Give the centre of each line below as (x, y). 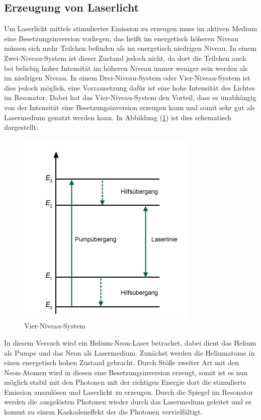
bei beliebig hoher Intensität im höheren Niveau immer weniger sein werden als (126, 68)
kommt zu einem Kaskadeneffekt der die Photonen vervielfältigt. (103, 412)
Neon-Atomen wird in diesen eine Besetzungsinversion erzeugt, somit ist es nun (126, 372)
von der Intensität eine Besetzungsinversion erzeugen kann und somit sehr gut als (130, 107)
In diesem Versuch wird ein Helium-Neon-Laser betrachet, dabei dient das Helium (130, 342)
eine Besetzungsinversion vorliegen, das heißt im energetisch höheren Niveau (121, 38)
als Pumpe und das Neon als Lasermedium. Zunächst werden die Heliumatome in (129, 352)
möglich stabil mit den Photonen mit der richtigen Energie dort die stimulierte (125, 382)
